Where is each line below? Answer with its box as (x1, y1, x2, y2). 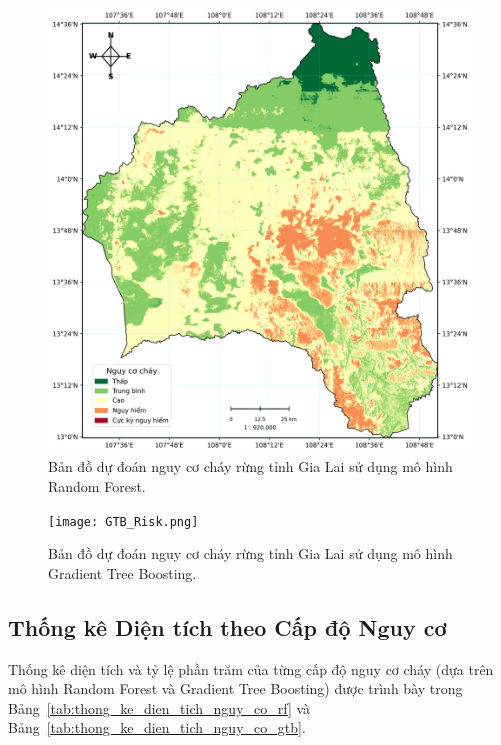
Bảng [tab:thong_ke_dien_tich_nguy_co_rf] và (8, 697, 311, 718)
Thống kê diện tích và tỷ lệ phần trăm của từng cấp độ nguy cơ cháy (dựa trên (8, 658, 494, 679)
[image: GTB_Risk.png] (48, 514, 199, 529)
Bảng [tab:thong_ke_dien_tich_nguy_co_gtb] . (8, 717, 306, 738)
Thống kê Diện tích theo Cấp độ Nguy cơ (8, 611, 447, 642)
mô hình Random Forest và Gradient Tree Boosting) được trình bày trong (8, 678, 463, 699)
